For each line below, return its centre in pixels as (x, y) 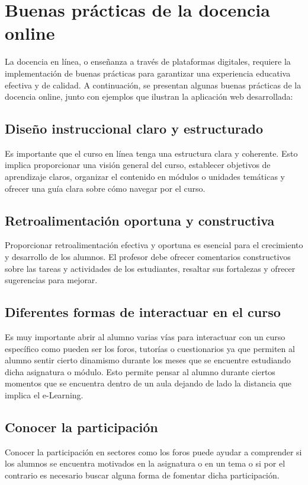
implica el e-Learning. (44, 395)
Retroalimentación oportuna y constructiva (140, 220)
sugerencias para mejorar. (51, 280)
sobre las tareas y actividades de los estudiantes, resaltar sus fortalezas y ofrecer (150, 268)
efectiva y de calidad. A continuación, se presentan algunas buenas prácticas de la (153, 85)
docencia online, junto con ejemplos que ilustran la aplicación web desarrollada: (149, 96)
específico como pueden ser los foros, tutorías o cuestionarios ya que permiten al (150, 348)
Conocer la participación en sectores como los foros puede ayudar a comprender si (153, 451)
